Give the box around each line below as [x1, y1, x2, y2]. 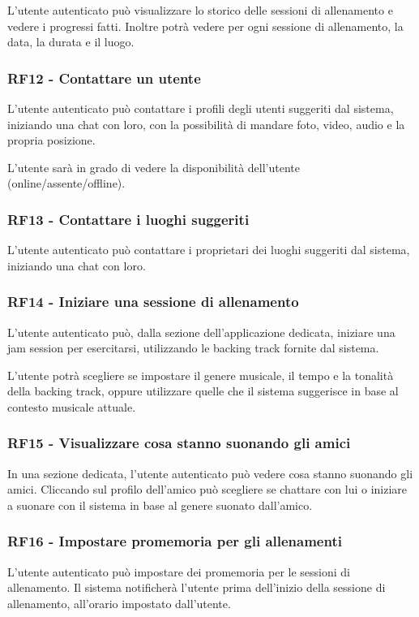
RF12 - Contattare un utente [7, 67, 201, 88]
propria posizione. [7, 132, 96, 149]
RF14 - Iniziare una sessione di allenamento [7, 291, 299, 312]
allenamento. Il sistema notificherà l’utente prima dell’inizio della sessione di [7, 579, 386, 596]
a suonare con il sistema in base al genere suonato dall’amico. [7, 496, 313, 513]
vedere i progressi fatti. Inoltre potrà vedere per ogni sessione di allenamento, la [7, 17, 404, 34]
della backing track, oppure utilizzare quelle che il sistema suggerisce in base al [7, 382, 399, 399]
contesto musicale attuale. [7, 398, 136, 415]
